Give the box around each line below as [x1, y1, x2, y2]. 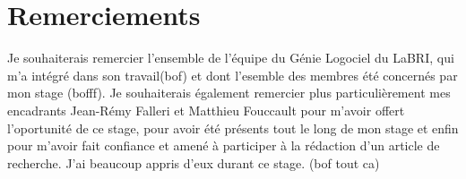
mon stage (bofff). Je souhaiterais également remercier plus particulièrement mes [7, 83, 451, 102]
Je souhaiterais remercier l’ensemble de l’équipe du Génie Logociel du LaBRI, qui [7, 48, 454, 67]
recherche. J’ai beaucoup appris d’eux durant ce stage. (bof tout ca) [7, 153, 380, 172]
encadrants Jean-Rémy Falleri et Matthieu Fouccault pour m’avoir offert [7, 100, 405, 119]
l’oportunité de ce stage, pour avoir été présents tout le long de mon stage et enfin [7, 118, 459, 137]
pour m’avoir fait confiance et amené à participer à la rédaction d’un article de [7, 136, 440, 155]
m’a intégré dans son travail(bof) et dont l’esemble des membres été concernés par [7, 65, 458, 84]
